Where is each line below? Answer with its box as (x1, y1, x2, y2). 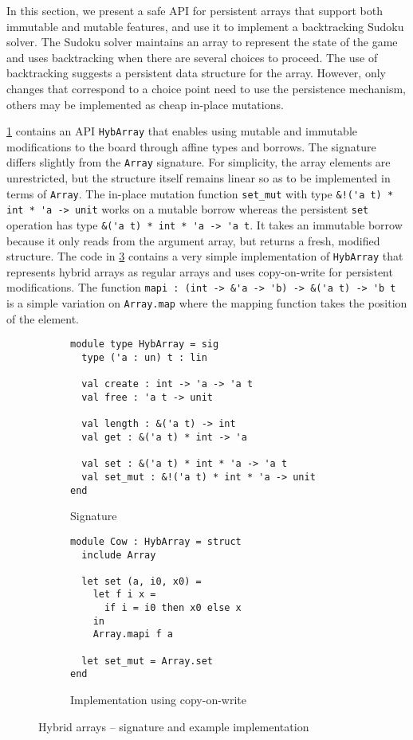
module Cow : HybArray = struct (70, 535, 242, 547)
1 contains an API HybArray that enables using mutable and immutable (6, 123, 357, 139)
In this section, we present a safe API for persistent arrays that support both (6, 2, 383, 18)
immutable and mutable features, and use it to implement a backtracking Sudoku (6, 18, 404, 34)
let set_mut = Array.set (81, 655, 213, 667)
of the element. (6, 310, 79, 327)
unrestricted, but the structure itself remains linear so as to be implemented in (6, 170, 391, 186)
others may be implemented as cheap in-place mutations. (6, 96, 284, 112)
